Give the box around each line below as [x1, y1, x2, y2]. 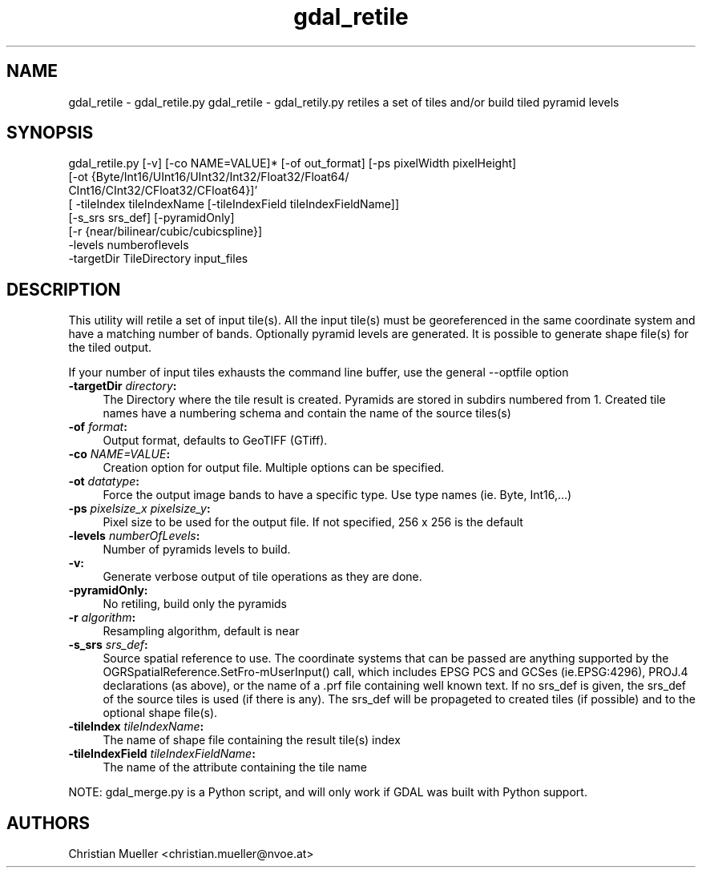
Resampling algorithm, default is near [103, 624, 300, 638]
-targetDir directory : [68, 379, 177, 393]
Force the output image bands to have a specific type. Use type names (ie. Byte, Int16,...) [103, 488, 572, 502]
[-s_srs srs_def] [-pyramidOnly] [68, 211, 235, 225]
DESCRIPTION [6, 279, 121, 300]
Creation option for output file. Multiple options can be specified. [103, 461, 445, 475]
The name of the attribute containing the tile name [103, 760, 367, 775]
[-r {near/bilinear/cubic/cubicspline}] [68, 224, 263, 239]
